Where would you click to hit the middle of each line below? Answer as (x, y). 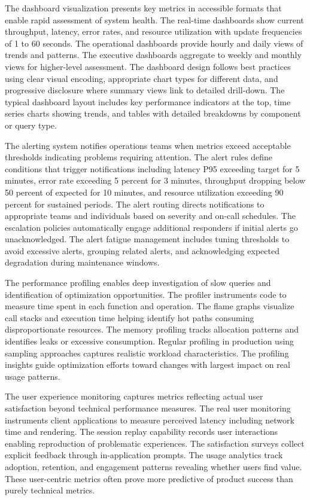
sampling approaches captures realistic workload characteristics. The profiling (147, 353)
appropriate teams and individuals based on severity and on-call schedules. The (150, 216)
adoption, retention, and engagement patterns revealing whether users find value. (154, 466)
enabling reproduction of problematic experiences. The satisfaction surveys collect (155, 443)
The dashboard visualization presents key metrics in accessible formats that (143, 8)
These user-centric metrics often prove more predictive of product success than (149, 478)
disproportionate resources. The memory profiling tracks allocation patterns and (152, 329)
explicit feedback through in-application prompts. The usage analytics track (144, 455)
